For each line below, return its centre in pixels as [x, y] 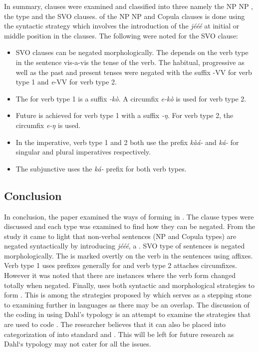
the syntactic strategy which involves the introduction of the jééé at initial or [122, 26]
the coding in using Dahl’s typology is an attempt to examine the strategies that [128, 314]
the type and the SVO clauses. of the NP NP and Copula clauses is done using [125, 16]
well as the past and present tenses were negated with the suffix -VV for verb [134, 72]
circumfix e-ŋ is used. [48, 125]
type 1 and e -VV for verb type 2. [66, 82]
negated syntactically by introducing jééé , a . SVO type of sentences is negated [125, 246]
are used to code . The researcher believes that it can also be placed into [115, 324]
